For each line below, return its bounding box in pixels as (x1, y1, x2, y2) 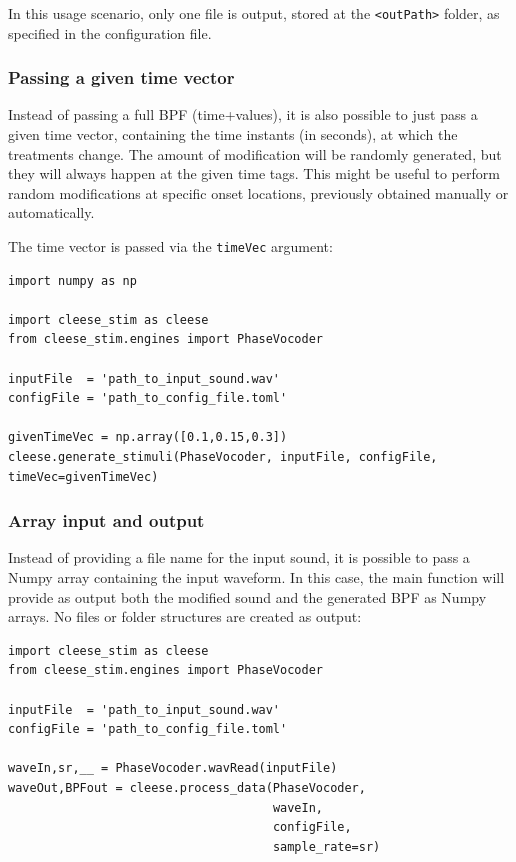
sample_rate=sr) (272, 839, 381, 854)
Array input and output (8, 508, 205, 533)
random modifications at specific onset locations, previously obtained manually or (8, 182, 509, 203)
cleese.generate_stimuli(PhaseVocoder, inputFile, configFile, (8, 450, 438, 465)
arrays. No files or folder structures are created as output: (8, 606, 362, 627)
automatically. (8, 202, 95, 223)
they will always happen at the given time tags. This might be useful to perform (8, 163, 500, 184)
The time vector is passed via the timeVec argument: (8, 236, 333, 257)
